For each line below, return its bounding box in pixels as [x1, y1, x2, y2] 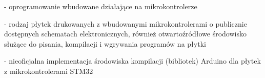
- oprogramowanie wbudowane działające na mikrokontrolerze [4, 1, 197, 11]
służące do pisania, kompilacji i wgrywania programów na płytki [4, 38, 206, 49]
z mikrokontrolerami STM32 [4, 65, 93, 76]
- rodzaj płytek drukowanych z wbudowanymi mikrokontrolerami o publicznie [4, 18, 247, 29]
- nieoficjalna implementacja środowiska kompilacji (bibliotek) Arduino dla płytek [4, 55, 261, 66]
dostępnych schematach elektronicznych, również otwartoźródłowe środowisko [4, 28, 247, 39]
